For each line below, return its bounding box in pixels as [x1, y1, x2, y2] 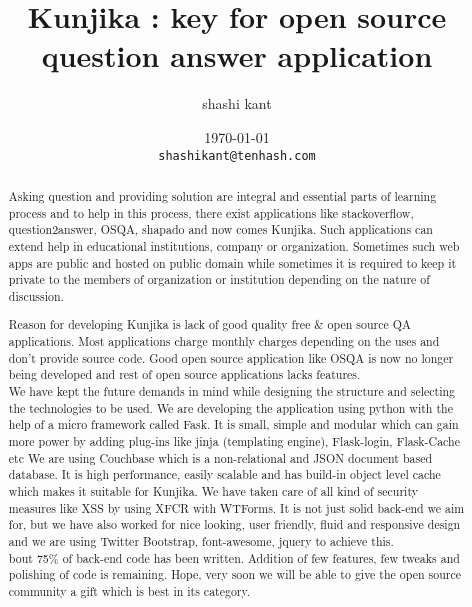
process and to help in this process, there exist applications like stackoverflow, [8, 204, 414, 221]
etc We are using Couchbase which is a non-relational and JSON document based [8, 449, 433, 466]
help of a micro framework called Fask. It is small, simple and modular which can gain [8, 416, 459, 433]
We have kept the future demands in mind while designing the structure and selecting [8, 383, 456, 400]
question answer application [41, 35, 433, 76]
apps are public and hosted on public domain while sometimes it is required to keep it [8, 254, 457, 271]
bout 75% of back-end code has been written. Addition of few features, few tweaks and [8, 549, 460, 566]
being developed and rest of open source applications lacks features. [8, 366, 361, 383]
